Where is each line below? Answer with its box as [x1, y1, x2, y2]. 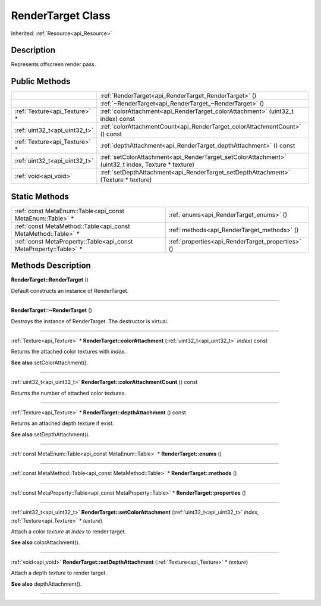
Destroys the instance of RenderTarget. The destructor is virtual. [11, 317, 169, 324]
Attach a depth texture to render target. [11, 569, 107, 577]
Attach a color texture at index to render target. [11, 528, 127, 535]
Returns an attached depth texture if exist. [11, 420, 114, 427]
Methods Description [11, 261, 92, 271]
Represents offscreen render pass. [11, 61, 96, 68]
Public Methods [11, 76, 71, 86]
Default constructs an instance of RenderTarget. [11, 287, 129, 294]
